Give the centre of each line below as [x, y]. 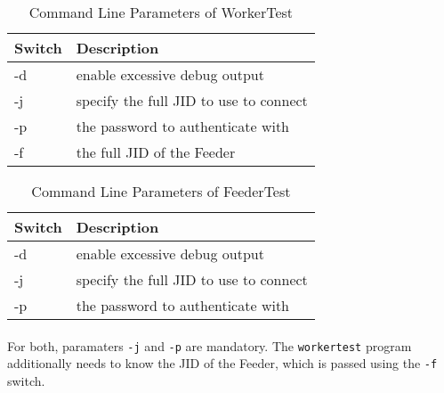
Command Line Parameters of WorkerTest [161, 12]
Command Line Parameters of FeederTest [161, 191]
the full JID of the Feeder [156, 152]
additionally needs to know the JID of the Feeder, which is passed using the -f [222, 363]
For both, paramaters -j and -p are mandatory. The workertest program [210, 345]
